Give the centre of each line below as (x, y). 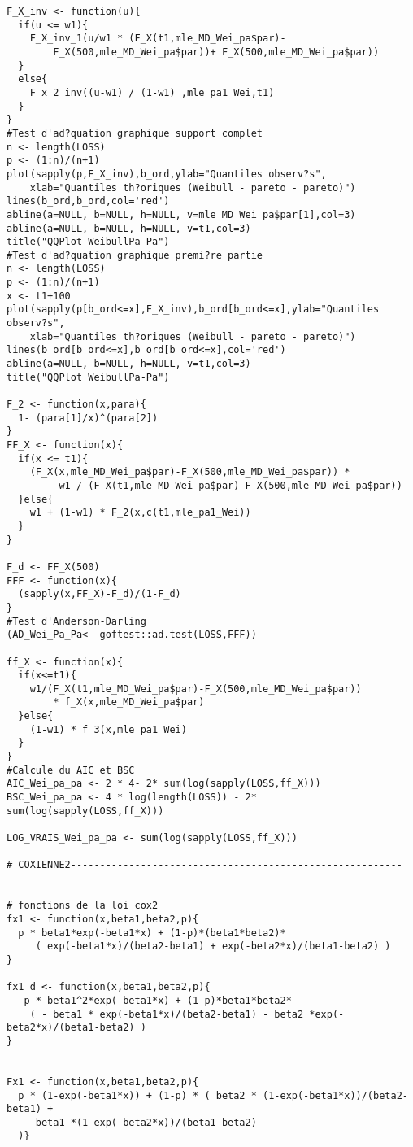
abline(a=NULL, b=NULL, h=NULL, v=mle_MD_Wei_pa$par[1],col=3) (181, 214)
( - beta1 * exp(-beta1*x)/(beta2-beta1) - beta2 (167, 1014)
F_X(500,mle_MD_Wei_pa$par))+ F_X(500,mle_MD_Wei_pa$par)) (216, 52)
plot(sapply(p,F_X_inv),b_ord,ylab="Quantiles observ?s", (167, 174)
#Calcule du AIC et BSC (71, 770)
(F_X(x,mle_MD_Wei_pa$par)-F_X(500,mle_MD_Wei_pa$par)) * (190, 472)
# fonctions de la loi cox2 (83, 906)
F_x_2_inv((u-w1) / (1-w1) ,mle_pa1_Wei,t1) (152, 92)
